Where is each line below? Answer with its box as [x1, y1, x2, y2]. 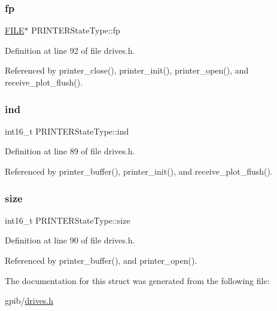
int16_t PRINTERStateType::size [5, 214, 130, 226]
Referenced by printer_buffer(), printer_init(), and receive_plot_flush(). [5, 165, 273, 177]
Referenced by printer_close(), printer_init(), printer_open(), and [5, 64, 249, 77]
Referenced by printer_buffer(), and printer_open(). [5, 254, 197, 266]
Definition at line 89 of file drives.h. [5, 145, 135, 157]
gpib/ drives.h [5, 294, 54, 307]
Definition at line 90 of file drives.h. [5, 234, 135, 246]
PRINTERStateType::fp [31, 24, 120, 36]
